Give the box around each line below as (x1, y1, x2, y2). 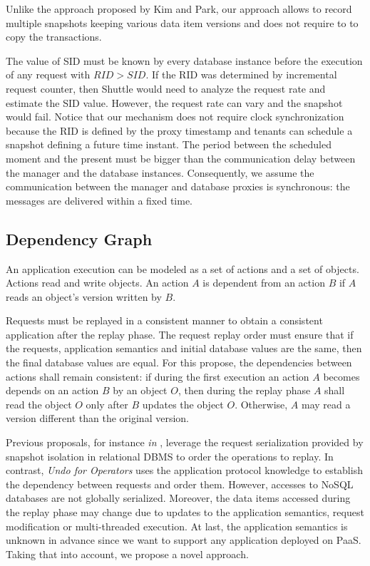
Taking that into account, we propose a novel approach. (6, 546, 249, 561)
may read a (301, 396, 351, 411)
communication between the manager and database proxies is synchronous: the (6, 179, 350, 194)
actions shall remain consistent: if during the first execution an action (6, 369, 309, 384)
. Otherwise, (235, 396, 288, 411)
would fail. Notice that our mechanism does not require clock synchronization (6, 109, 344, 124)
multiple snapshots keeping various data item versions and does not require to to (6, 15, 359, 30)
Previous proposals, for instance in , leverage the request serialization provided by (6, 435, 364, 450)
